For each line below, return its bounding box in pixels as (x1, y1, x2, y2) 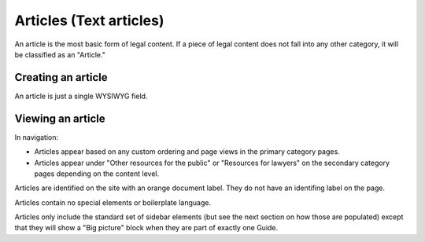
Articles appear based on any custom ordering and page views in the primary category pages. (34, 147, 340, 156)
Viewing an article (14, 112, 105, 125)
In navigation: (14, 132, 59, 141)
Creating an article (14, 71, 108, 84)
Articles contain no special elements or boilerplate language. (14, 197, 212, 207)
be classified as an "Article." (14, 49, 106, 59)
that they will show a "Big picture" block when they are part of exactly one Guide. (14, 223, 279, 233)
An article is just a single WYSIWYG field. (14, 91, 148, 101)
